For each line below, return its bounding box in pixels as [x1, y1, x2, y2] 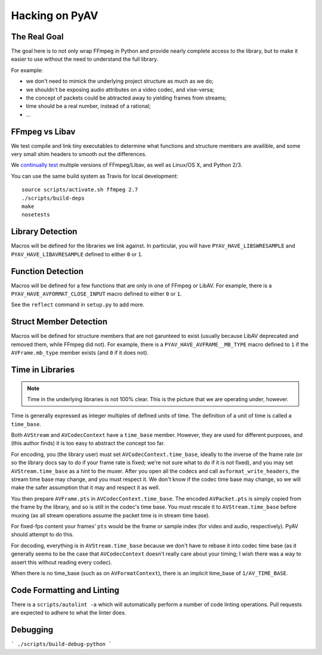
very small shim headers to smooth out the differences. [11, 151, 147, 158]
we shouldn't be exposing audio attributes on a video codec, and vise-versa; [26, 86, 215, 93]
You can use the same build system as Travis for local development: [11, 172, 178, 179]
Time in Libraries [11, 364, 75, 375]
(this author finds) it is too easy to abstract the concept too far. [11, 440, 165, 447]
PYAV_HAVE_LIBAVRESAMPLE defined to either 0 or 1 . [11, 250, 143, 257]
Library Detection [11, 226, 78, 237]
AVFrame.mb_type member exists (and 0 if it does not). [11, 349, 149, 356]
